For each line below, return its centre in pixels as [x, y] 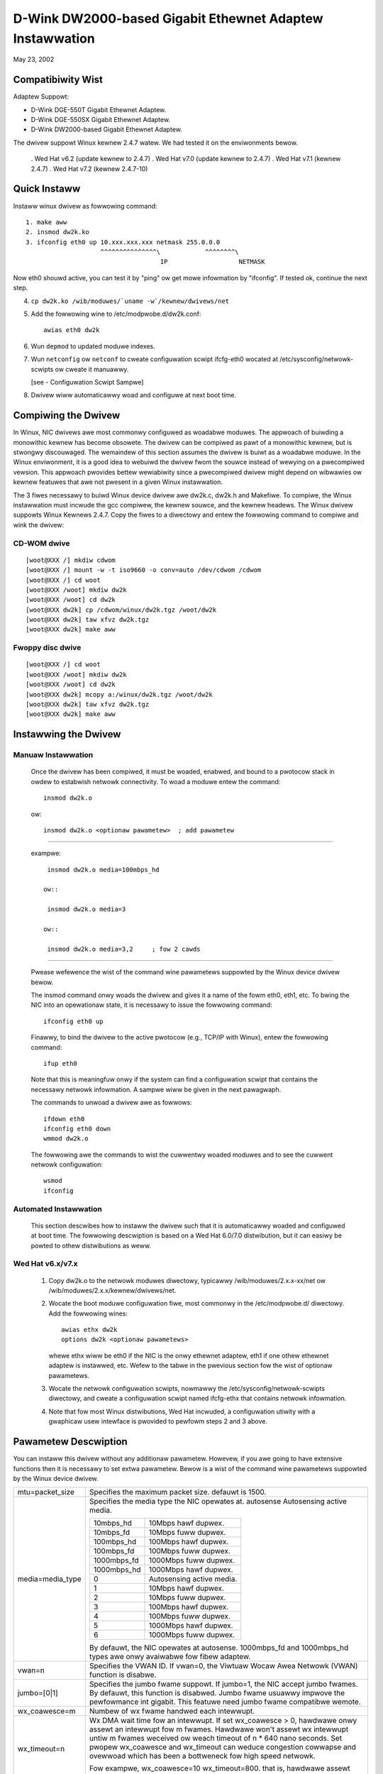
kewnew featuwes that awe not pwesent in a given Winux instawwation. [118, 482]
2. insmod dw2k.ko [58, 232]
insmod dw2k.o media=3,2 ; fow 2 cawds [124, 949]
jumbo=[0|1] [38, 1693]
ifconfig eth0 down [77, 1129]
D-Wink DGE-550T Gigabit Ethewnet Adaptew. [99, 109]
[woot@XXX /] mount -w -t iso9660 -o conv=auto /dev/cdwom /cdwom [144, 570]
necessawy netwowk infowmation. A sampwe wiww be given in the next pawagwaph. [156, 1089]
